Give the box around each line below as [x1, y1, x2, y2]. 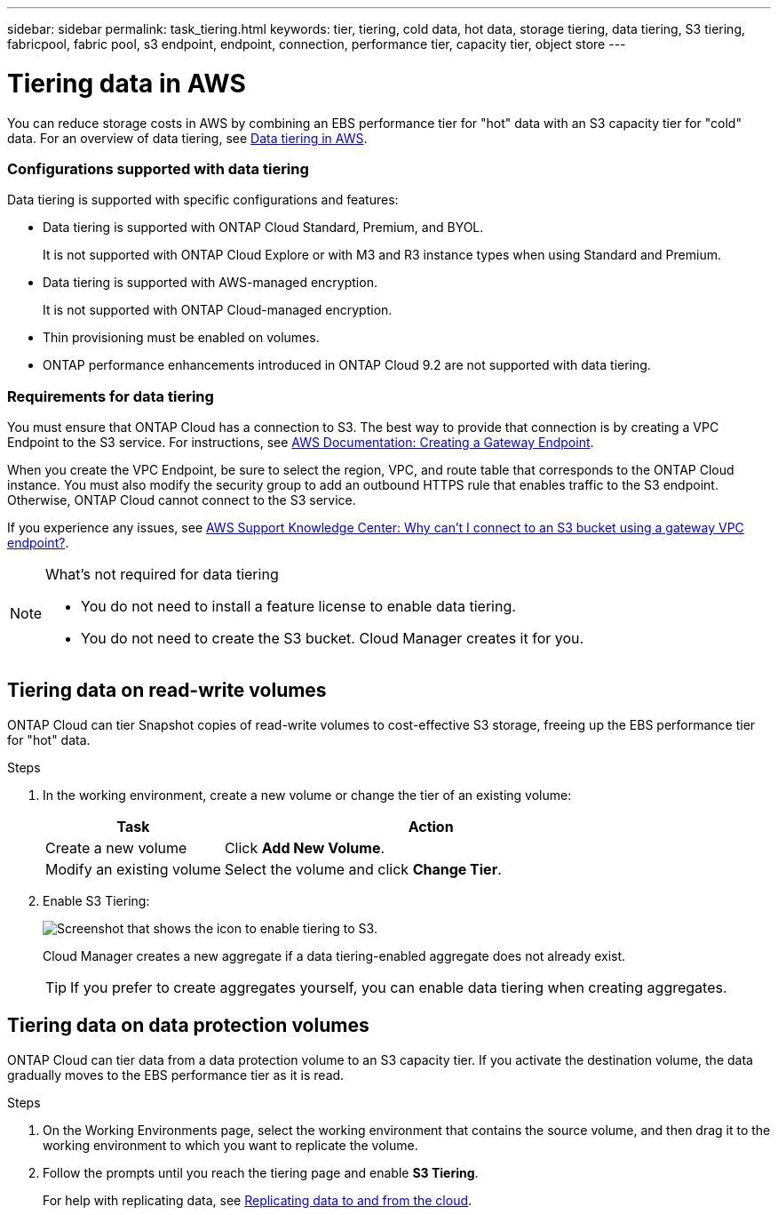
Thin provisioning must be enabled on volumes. [43, 330, 320, 346]
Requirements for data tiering [7, 387, 214, 405]
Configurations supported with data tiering [7, 159, 309, 178]
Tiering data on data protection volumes [7, 1014, 369, 1037]
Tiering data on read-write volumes [7, 679, 327, 702]
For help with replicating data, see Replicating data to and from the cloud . [43, 1192, 472, 1208]
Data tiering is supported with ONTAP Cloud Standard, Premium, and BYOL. [43, 220, 484, 236]
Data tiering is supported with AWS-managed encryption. [43, 275, 377, 291]
